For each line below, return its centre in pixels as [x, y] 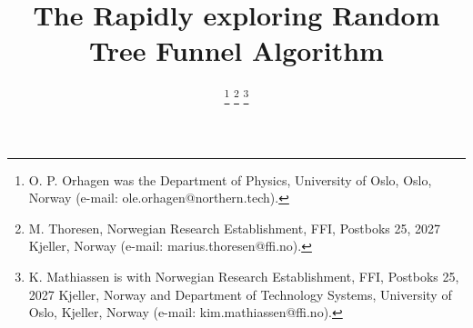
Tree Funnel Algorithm [236, 50]
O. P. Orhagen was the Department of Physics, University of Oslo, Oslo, [230, 179]
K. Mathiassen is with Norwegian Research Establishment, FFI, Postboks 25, [244, 276]
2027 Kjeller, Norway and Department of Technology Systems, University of [240, 294]
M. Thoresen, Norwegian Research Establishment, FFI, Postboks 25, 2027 [235, 228]
